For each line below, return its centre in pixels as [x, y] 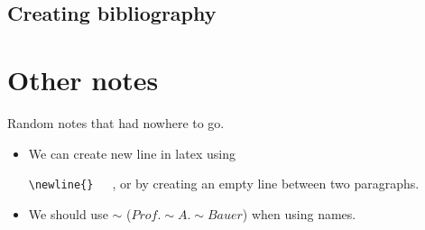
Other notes [83, 79]
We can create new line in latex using [132, 153]
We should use [68, 213]
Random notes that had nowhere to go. [116, 122]
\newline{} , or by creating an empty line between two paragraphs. [224, 184]
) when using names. [299, 213]
